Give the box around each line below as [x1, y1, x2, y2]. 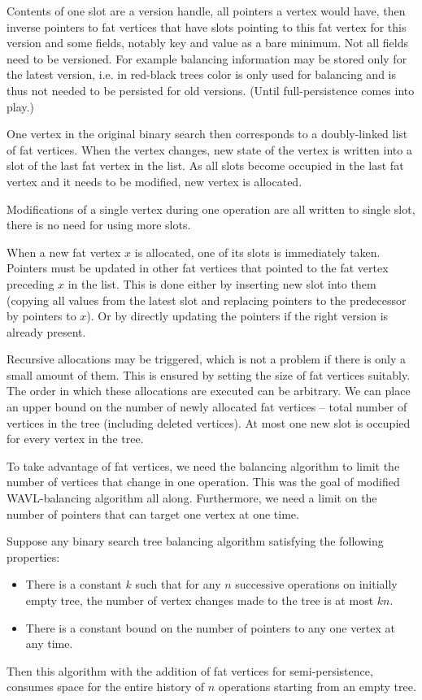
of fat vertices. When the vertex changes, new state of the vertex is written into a [7, 141, 412, 158]
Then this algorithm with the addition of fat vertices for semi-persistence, [7, 662, 373, 679]
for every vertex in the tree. [7, 430, 144, 447]
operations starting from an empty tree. [218, 678, 416, 695]
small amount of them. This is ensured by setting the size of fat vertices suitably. [7, 366, 411, 383]
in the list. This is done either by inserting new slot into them [67, 275, 376, 292]
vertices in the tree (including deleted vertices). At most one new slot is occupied [7, 414, 411, 431]
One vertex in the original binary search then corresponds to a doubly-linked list [7, 125, 408, 142]
